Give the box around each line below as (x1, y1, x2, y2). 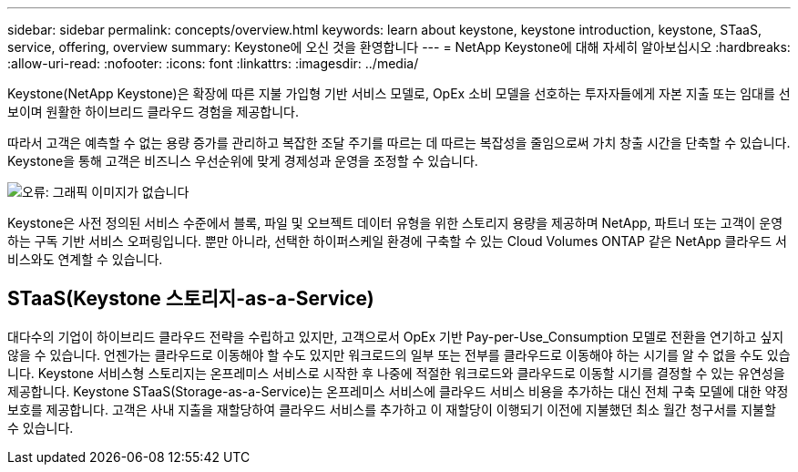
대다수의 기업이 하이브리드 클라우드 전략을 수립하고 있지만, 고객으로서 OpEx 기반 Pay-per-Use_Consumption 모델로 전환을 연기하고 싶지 (7, 328, 784, 344)
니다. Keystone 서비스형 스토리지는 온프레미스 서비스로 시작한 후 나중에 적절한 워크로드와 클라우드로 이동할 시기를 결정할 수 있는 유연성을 (7, 364, 785, 381)
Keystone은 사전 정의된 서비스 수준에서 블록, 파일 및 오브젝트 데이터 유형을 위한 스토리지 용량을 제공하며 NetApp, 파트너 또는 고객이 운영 (7, 215, 783, 231)
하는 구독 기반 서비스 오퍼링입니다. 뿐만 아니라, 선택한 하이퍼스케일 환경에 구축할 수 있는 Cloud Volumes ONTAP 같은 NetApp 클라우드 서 (7, 233, 787, 249)
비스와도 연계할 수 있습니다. (7, 251, 163, 267)
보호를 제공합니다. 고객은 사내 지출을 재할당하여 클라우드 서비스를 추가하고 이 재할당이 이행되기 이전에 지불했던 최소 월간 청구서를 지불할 (7, 401, 776, 417)
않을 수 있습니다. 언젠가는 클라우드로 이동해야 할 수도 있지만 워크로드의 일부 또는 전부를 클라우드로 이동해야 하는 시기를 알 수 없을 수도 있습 (7, 346, 791, 363)
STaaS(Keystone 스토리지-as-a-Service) (7, 287, 374, 311)
